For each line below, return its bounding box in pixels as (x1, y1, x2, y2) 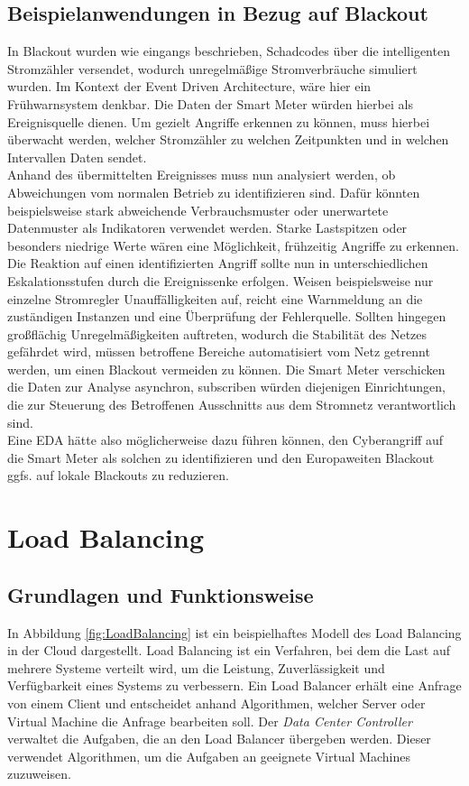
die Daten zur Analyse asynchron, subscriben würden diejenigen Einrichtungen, (7, 377, 446, 396)
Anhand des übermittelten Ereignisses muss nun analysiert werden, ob (7, 165, 396, 184)
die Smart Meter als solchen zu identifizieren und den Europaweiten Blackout (7, 448, 435, 467)
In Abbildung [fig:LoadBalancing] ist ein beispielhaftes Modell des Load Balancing (7, 623, 462, 642)
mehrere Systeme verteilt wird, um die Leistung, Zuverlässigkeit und (7, 658, 385, 677)
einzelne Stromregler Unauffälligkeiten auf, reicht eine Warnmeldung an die (7, 289, 423, 308)
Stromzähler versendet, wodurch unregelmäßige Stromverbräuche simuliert (7, 59, 418, 78)
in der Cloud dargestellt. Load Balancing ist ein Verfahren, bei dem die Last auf (7, 641, 450, 660)
